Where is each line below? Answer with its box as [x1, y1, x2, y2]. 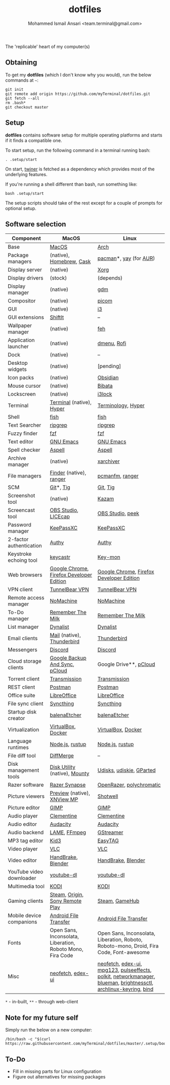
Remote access [8, 594, 45, 601]
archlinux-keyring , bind [97, 986, 154, 993]
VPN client [8, 586, 33, 593]
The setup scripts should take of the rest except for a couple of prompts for [5, 199, 163, 206]
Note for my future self [5, 1013, 78, 1022]
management [8, 767, 39, 774]
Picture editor [8, 804, 40, 811]
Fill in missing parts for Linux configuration [12, 1068, 102, 1074]
